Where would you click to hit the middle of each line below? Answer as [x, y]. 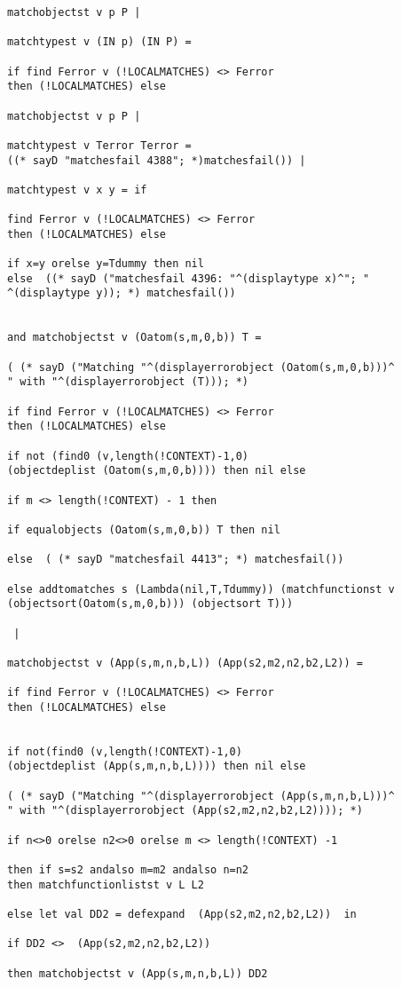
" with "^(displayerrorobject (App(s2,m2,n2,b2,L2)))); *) [185, 811]
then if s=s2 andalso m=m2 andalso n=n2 [128, 870]
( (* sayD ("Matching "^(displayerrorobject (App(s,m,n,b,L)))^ [201, 796]
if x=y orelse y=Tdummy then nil [106, 264]
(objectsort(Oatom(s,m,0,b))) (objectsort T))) [150, 604]
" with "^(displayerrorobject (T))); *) [128, 382]
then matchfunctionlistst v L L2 [106, 884]
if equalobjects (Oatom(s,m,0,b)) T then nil [144, 529]
